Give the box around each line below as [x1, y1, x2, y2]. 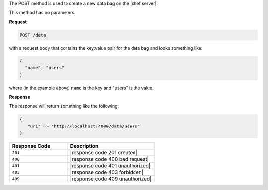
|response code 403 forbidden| [70, 169, 144, 176]
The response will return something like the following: [9, 103, 119, 109]
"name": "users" [25, 65, 65, 71]
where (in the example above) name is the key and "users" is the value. [9, 85, 154, 91]
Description [70, 143, 99, 150]
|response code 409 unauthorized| [70, 175, 152, 182]
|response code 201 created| [70, 149, 137, 156]
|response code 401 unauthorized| [70, 162, 151, 169]
